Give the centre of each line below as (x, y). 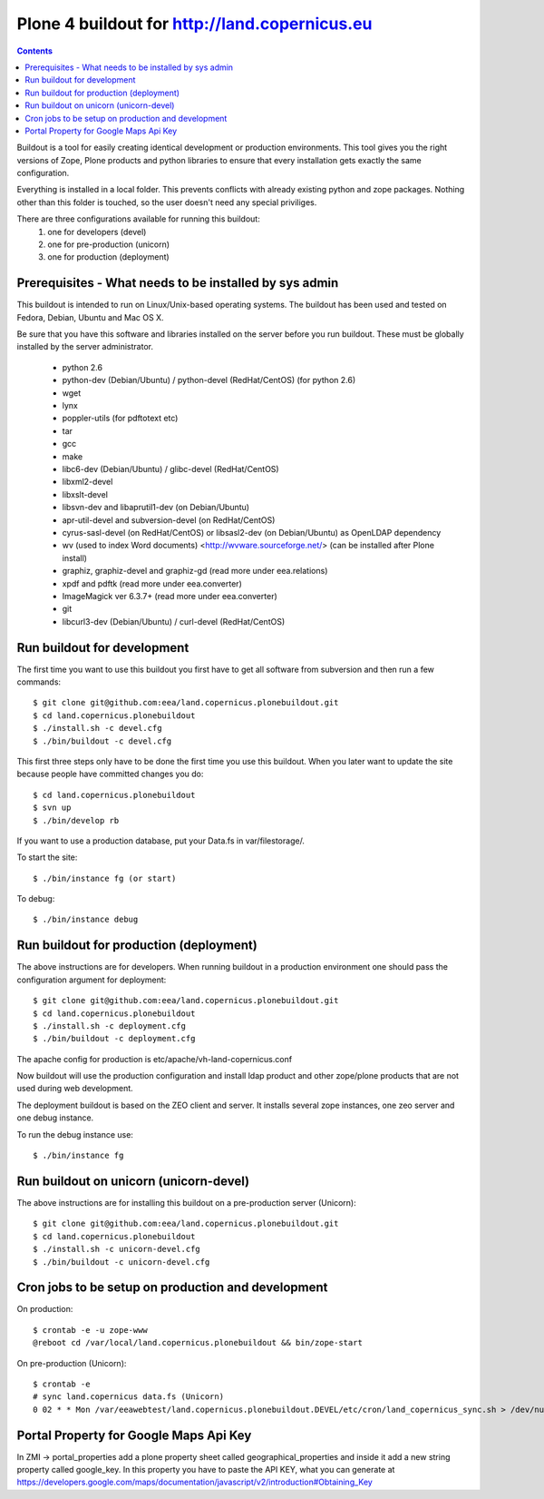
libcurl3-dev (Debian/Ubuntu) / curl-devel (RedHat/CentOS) (174, 621)
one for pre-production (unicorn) (109, 244)
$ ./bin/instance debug (86, 920)
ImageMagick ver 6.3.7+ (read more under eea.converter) (170, 596)
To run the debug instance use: (75, 1134)
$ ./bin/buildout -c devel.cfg (102, 741)
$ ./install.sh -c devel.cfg (97, 728)
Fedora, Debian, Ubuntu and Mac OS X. (90, 317)
